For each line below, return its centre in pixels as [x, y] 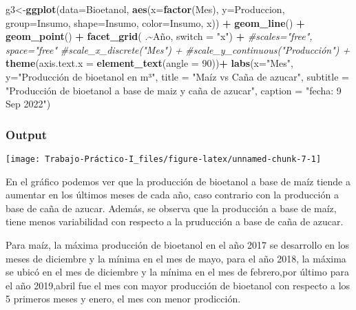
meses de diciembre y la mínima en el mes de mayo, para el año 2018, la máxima [176, 258]
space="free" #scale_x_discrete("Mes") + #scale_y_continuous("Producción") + [178, 49]
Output [27, 134]
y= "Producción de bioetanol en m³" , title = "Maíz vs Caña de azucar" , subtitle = [177, 76]
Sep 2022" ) [28, 104]
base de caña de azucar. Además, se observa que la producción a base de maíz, [171, 208]
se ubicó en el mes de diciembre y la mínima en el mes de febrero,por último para [177, 272]
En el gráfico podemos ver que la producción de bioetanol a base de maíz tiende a [178, 181]
